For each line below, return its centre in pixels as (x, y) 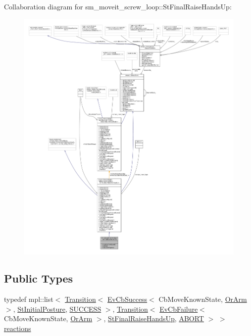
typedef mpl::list (29, 299)
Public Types (39, 278)
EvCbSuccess (127, 299)
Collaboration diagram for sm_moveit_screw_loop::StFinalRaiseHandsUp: (118, 6)
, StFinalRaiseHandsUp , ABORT (154, 318)
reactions (18, 328)
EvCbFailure (179, 309)
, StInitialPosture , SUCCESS (57, 309)
